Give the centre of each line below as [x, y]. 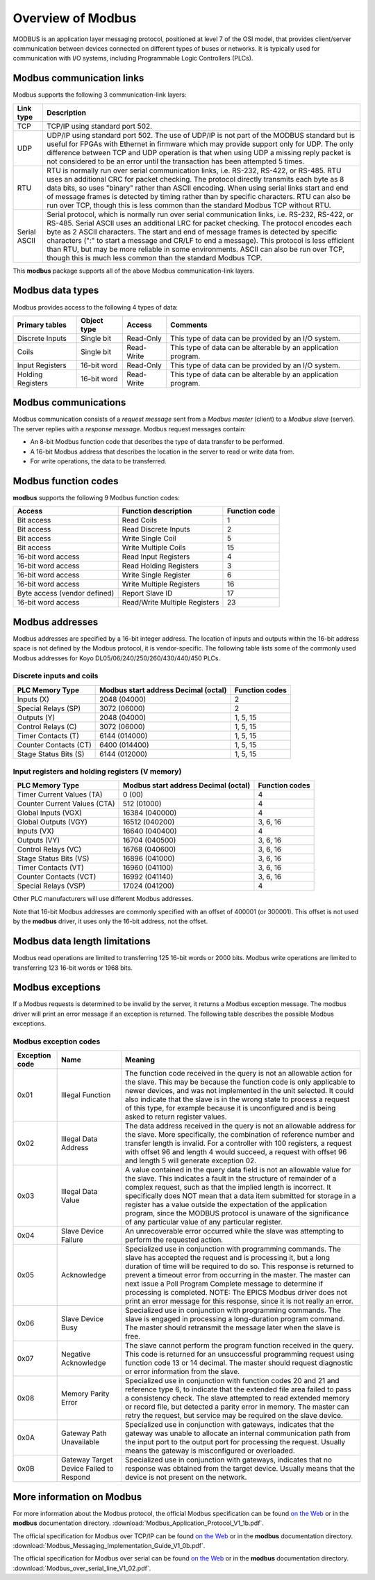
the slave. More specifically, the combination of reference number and [240, 1135]
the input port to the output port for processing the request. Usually [235, 1442]
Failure [72, 1240]
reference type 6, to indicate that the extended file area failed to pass [239, 1389]
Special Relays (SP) [49, 708]
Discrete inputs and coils [56, 676]
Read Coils [140, 520]
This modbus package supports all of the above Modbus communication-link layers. [134, 271]
